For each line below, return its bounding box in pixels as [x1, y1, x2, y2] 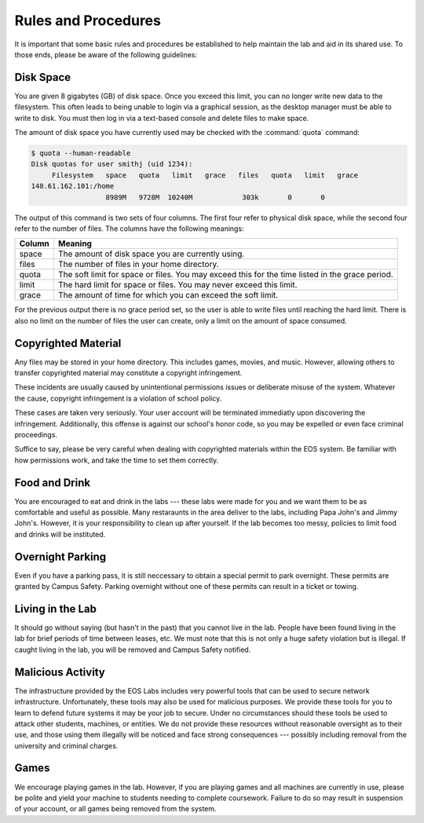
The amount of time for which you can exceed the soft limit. [57, 290, 279, 301]
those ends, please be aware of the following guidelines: [14, 49, 198, 59]
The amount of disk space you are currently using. [57, 248, 245, 259]
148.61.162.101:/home [31, 181, 115, 191]
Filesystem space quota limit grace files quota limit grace [51, 170, 359, 180]
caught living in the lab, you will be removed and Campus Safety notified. [14, 645, 251, 654]
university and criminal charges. [14, 741, 119, 750]
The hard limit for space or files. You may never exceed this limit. [57, 280, 298, 291]
